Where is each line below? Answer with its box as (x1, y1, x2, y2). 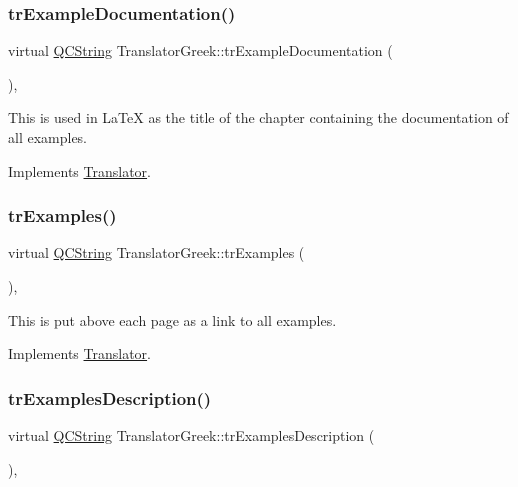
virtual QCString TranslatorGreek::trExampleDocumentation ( (8, 40, 393, 61)
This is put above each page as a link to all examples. (8, 309, 337, 330)
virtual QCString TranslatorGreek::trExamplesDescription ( (8, 425, 375, 445)
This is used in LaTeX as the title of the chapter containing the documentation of (8, 107, 509, 128)
